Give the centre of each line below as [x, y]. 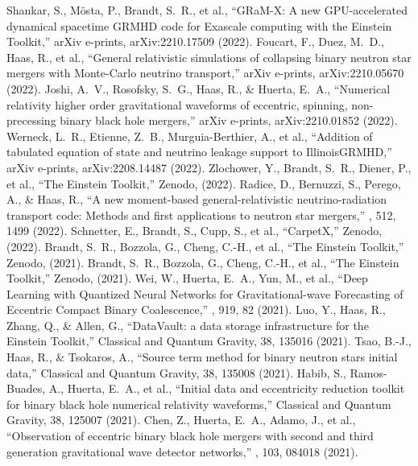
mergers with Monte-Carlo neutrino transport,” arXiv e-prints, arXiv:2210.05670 [205, 73]
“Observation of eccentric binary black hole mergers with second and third [190, 436]
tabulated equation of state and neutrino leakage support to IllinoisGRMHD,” [199, 152]
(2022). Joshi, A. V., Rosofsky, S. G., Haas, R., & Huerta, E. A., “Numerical [199, 88]
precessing [31, 120]
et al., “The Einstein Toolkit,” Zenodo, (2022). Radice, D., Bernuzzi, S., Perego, [204, 183]
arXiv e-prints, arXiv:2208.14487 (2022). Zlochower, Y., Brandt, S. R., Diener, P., [209, 167]
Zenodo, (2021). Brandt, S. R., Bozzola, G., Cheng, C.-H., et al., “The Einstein [203, 262]
